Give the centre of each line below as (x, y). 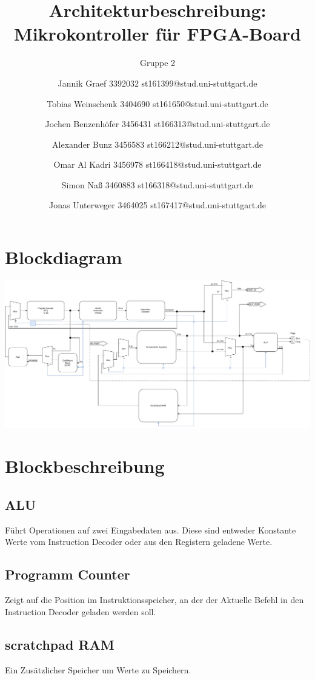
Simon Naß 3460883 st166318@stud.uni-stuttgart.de (157, 184)
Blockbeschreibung (85, 466)
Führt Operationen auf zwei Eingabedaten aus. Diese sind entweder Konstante (151, 530)
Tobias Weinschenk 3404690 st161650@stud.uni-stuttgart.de (157, 103)
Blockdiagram (64, 257)
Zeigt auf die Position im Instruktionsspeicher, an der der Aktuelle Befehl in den (154, 600)
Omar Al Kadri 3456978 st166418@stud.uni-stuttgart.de (157, 164)
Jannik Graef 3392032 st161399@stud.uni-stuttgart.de (157, 83)
